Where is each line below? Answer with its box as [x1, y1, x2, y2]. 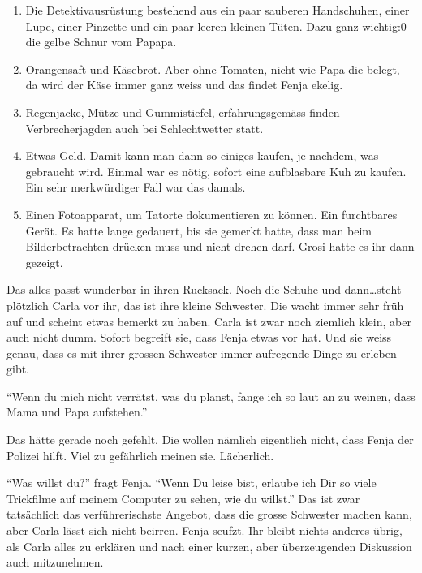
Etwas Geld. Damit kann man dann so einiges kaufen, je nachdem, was [25, 147, 379, 164]
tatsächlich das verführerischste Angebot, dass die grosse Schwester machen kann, [6, 506, 412, 523]
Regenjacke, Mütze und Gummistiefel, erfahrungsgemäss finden [25, 103, 340, 120]
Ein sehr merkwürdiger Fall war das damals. [25, 179, 246, 196]
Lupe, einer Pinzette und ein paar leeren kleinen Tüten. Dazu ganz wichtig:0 [25, 17, 407, 34]
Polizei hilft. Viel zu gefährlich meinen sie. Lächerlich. [6, 446, 274, 463]
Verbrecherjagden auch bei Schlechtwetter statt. [25, 119, 264, 136]
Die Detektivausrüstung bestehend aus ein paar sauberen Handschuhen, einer [25, 2, 410, 18]
